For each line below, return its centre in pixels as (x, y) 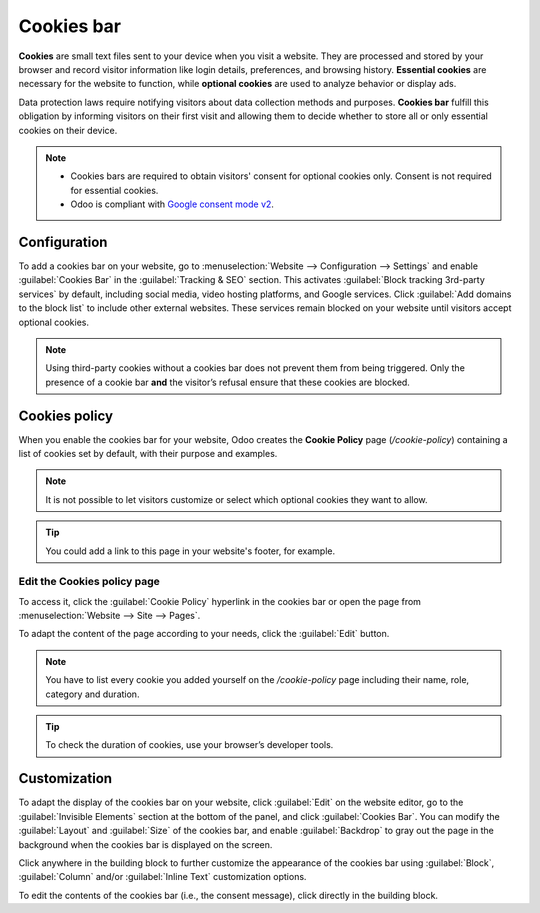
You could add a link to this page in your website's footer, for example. (190, 551)
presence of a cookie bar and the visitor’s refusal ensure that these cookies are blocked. (227, 382)
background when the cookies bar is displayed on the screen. (145, 844)
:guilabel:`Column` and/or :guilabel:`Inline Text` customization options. (162, 877)
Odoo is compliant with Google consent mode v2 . (172, 204)
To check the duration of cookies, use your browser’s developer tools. (189, 745)
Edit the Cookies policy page (89, 582)
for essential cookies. (114, 190)
